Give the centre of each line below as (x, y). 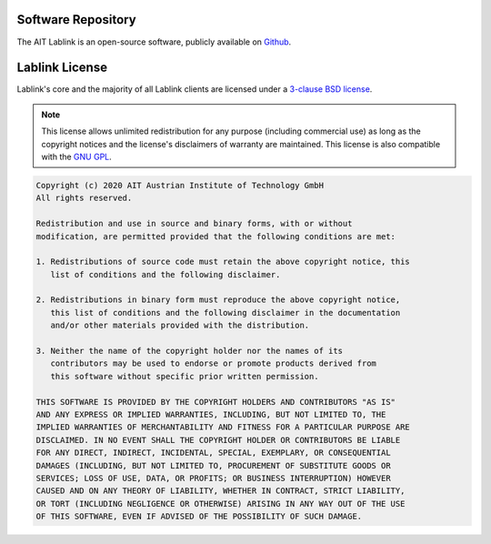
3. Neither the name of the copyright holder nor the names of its (190, 351)
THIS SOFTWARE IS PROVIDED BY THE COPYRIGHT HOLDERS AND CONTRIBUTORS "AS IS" (215, 402)
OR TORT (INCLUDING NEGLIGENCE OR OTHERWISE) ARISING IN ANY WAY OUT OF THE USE (220, 504)
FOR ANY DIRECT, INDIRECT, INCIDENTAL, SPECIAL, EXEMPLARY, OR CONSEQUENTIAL (213, 453)
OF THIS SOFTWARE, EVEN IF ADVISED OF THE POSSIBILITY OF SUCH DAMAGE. (199, 517)
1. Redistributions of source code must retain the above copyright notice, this (223, 262)
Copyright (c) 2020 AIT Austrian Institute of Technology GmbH (180, 185)
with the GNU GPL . (77, 156)
